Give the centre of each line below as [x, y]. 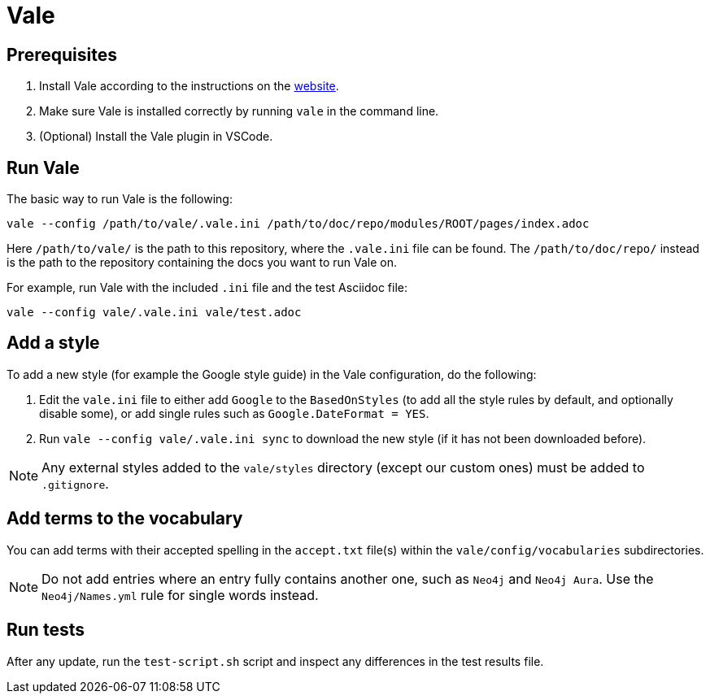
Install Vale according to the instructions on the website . [189, 86]
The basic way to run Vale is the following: [120, 199]
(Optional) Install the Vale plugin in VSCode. [156, 137]
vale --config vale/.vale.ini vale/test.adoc [154, 313]
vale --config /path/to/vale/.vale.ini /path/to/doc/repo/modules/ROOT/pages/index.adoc [298, 224]
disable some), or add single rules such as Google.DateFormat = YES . [234, 413]
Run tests [46, 630]
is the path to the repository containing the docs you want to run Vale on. [202, 263]
